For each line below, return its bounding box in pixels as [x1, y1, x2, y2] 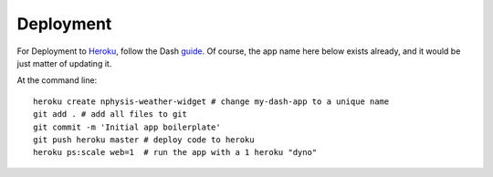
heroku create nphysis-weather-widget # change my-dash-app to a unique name [33, 96, 390, 107]
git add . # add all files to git [33, 109, 187, 120]
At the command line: [16, 75, 98, 86]
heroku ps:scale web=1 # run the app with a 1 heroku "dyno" [33, 147, 318, 158]
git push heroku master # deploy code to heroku [33, 134, 255, 145]
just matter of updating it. [16, 57, 112, 68]
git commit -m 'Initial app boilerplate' [33, 121, 221, 132]
